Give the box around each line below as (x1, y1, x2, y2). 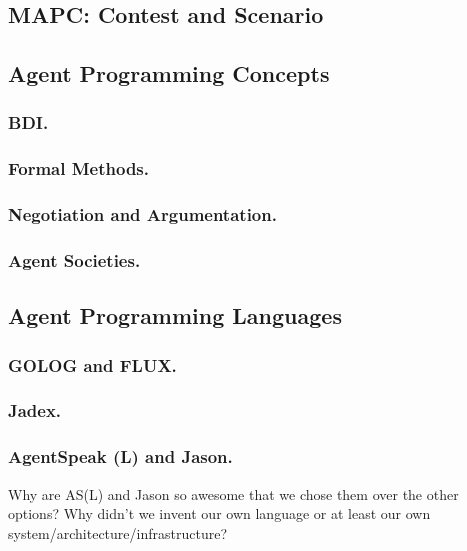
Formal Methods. (8, 156, 150, 181)
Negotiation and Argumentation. (8, 202, 277, 227)
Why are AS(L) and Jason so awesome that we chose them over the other (8, 483, 459, 504)
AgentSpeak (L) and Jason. (8, 444, 233, 469)
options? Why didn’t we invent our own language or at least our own (8, 503, 431, 524)
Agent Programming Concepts (8, 58, 330, 89)
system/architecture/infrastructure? (8, 522, 227, 543)
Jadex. (8, 398, 62, 423)
